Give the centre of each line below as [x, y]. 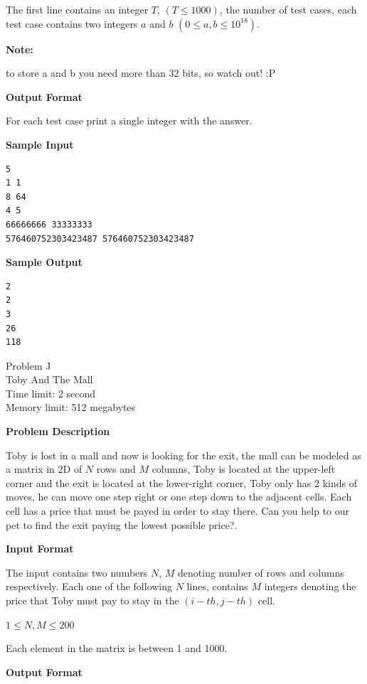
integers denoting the [310, 586]
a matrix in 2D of [44, 469]
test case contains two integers [72, 23]
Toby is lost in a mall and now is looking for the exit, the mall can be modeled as [183, 455]
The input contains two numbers [77, 572]
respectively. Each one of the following [89, 586]
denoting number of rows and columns [261, 572]
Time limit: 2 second [51, 393]
